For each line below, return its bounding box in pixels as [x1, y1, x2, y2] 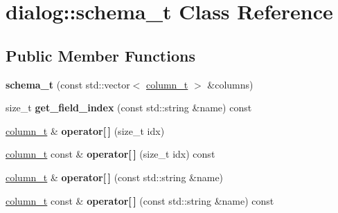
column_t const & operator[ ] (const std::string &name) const [6, 193, 274, 207]
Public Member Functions [6, 44, 195, 66]
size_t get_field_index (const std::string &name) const [6, 100, 252, 115]
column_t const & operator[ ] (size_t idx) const [6, 147, 215, 161]
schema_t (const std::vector [6, 77, 130, 91]
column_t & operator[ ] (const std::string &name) [6, 169, 224, 184]
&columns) [207, 77, 254, 91]
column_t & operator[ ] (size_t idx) [6, 123, 165, 138]
